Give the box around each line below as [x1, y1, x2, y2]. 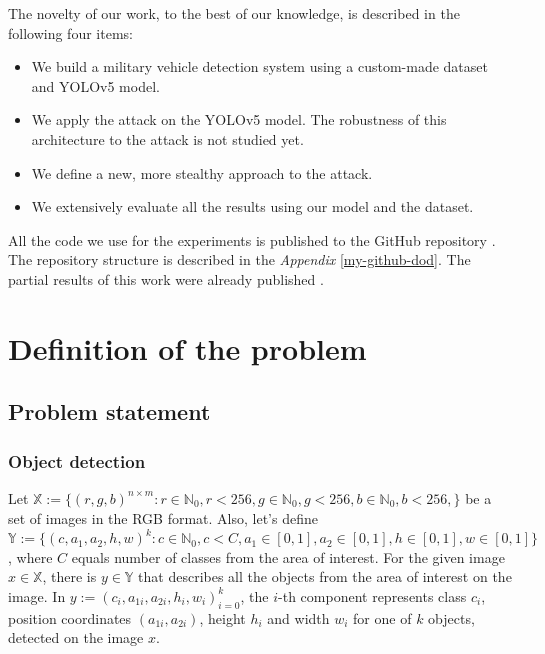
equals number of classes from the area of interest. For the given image [71, 546, 505, 567]
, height [199, 607, 246, 628]
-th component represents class [278, 585, 467, 606]
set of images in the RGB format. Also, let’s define [8, 507, 318, 528]
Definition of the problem [8, 327, 367, 368]
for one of [353, 607, 412, 628]
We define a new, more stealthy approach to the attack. [31, 162, 373, 183]
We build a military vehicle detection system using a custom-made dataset [31, 56, 488, 77]
